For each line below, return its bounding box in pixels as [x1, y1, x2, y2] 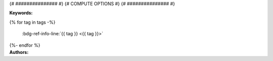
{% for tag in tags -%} [9, 19, 56, 25]
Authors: [9, 49, 29, 55]
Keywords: [9, 10, 33, 16]
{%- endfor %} [9, 42, 40, 48]
